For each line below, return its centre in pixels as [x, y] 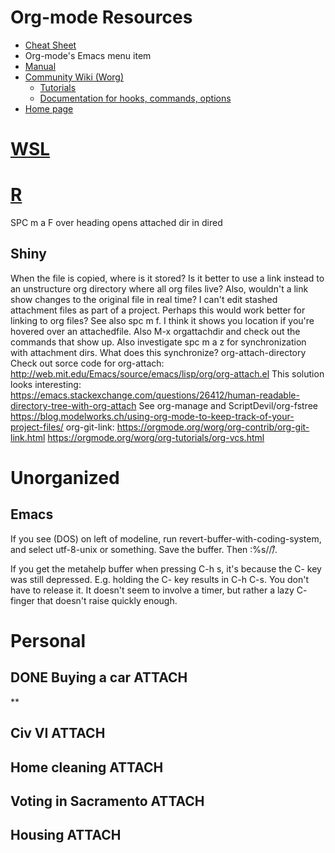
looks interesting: [46, 384]
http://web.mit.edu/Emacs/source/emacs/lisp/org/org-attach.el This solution [167, 373]
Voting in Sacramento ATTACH [107, 801]
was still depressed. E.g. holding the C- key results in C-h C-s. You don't [159, 579]
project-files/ [37, 427]
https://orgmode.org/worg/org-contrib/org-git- [213, 427]
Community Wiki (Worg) [74, 77]
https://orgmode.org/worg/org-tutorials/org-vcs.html [156, 437]
